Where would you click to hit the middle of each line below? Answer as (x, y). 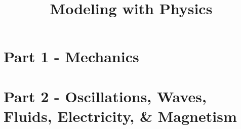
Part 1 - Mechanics (71, 56)
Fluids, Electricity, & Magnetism (120, 116)
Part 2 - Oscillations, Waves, (105, 96)
